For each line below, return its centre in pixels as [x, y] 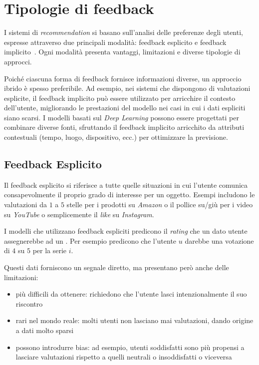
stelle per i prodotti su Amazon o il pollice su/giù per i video [160, 204]
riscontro [29, 303]
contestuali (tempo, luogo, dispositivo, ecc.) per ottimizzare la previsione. [116, 137]
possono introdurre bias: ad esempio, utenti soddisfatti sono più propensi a [130, 347]
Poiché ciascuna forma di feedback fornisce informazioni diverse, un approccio [123, 78]
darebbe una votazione [219, 240]
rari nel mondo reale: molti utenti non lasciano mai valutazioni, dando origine [134, 320]
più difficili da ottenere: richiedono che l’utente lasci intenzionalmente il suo [131, 294]
